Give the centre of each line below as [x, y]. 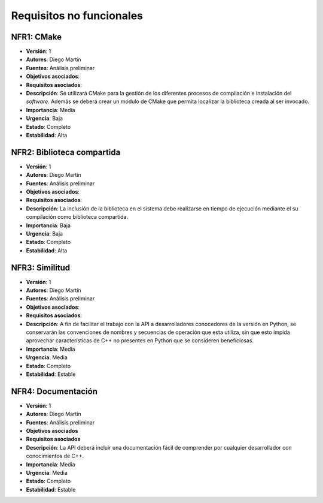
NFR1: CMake [36, 37]
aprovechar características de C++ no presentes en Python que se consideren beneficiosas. [140, 341]
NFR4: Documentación [54, 391]
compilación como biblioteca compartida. [77, 217]
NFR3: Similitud [41, 268]
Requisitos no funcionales [77, 16]
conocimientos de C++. [55, 456]
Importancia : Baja [48, 225]
